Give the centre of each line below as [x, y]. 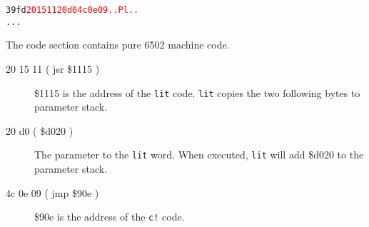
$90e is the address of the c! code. [110, 217]
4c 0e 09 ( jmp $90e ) [52, 192]
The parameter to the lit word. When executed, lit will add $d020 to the [199, 155]
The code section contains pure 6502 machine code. [118, 45]
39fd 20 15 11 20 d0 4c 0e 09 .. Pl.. [72, 10]
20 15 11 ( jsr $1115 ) [53, 68]
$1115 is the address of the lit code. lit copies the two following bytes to [197, 92]
